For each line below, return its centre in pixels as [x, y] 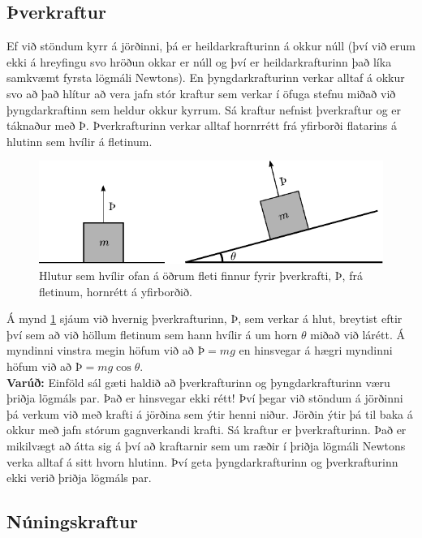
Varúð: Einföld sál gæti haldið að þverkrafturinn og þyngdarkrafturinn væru [198, 382]
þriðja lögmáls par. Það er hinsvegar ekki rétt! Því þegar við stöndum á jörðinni [205, 398]
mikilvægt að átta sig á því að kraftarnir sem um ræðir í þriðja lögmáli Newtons [206, 445]
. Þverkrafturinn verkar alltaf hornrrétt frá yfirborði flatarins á [241, 125]
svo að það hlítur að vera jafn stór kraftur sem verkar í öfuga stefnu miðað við [201, 93]
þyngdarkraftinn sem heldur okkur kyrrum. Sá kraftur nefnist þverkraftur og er [204, 109]
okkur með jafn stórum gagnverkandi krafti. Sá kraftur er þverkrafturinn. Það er [207, 430]
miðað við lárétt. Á [358, 334]
